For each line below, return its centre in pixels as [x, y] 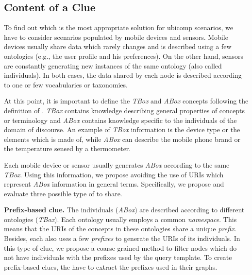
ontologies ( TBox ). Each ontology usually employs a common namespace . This [120, 219]
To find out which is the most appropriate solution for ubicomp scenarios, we [118, 27]
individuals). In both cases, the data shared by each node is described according [123, 75]
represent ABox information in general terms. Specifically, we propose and [114, 184]
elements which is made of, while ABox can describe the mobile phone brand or [122, 139]
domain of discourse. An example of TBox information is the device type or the [122, 129]
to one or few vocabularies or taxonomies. [66, 84]
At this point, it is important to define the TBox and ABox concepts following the [126, 101]
